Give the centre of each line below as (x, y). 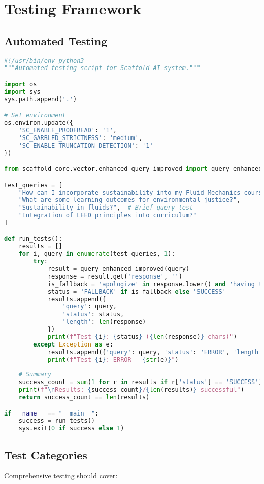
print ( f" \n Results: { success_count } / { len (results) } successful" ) (131, 390)
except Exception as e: (73, 344)
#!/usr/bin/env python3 (44, 61)
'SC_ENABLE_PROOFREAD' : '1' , (68, 131)
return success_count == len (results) (84, 397)
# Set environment (35, 115)
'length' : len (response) (104, 322)
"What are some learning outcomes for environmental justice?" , (129, 200)
